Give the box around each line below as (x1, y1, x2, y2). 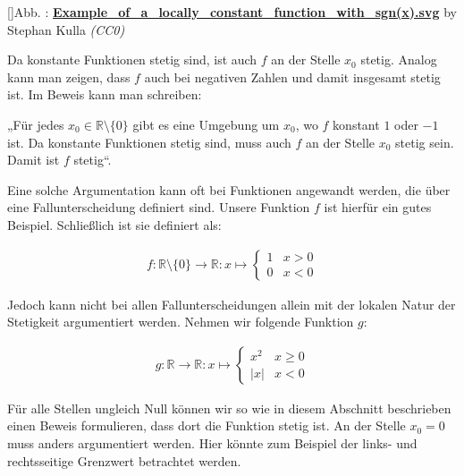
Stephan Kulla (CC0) (7, 20, 125, 38)
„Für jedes (7, 115, 64, 133)
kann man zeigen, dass (7, 67, 131, 86)
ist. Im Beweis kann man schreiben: (7, 85, 202, 104)
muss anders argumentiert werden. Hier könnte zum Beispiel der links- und (7, 433, 418, 452)
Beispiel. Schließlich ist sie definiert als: (7, 215, 222, 234)
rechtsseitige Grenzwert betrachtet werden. (7, 451, 241, 470)
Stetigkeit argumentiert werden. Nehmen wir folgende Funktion (7, 312, 354, 331)
